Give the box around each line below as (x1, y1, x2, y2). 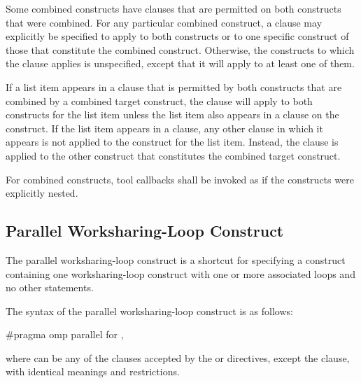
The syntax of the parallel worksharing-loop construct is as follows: (6, 303, 293, 318)
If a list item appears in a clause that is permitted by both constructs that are (6, 79, 342, 94)
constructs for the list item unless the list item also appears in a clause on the (6, 107, 339, 122)
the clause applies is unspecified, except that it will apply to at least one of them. (6, 56, 355, 71)
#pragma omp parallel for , (6, 327, 124, 342)
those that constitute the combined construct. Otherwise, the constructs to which (6, 42, 355, 57)
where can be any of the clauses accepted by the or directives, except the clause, (6, 350, 350, 365)
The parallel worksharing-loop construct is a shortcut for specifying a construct (6, 252, 346, 267)
